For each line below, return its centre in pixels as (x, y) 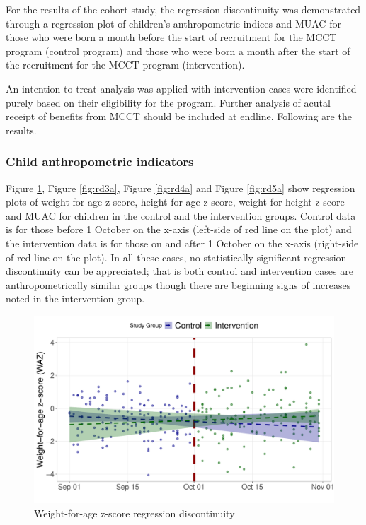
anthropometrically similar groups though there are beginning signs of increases (178, 284)
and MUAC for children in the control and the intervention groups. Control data (181, 215)
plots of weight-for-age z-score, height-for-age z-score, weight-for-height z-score (175, 202)
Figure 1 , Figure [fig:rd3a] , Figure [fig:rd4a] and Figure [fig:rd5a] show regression (181, 188)
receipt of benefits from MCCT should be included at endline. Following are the (179, 116)
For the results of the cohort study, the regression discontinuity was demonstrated (183, 9)
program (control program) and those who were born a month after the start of (178, 51)
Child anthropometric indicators (100, 161)
